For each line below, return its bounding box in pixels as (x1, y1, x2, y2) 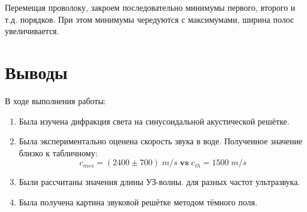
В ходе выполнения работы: (5, 94, 106, 107)
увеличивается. (5, 25, 59, 37)
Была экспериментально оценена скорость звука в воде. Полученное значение (19, 135, 303, 147)
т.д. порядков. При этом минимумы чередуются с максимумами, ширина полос (5, 13, 294, 25)
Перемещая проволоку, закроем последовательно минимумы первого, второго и (5, 1, 296, 13)
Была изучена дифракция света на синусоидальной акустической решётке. (19, 114, 290, 127)
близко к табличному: (19, 146, 98, 159)
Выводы (5, 59, 68, 84)
